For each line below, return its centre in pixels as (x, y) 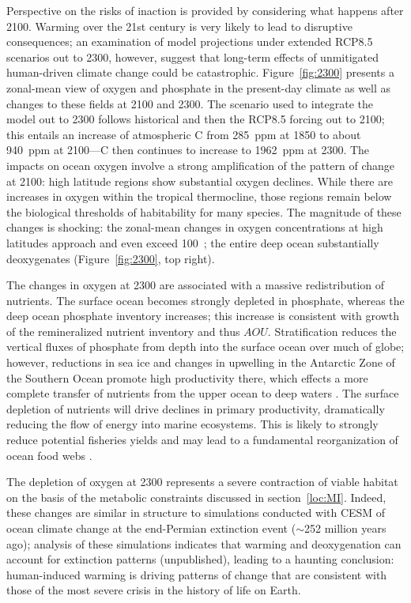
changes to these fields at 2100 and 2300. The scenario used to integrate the (190, 103)
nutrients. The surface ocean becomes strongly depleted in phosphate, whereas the (205, 300)
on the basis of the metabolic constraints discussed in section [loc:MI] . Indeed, (196, 497)
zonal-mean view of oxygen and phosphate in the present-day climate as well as (199, 87)
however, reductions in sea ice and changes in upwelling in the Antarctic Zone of (201, 362)
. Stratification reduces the (332, 331)
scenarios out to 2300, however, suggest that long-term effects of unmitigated (193, 57)
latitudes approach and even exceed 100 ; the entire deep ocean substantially (193, 242)
